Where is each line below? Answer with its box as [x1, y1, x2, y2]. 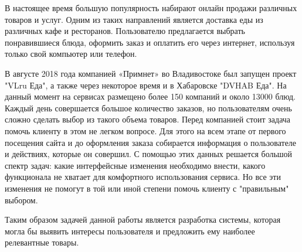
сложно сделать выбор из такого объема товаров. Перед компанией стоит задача [5, 113, 291, 125]
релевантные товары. [5, 236, 79, 248]
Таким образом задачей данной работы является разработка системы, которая [5, 213, 281, 226]
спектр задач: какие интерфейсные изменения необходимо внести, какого [5, 159, 266, 171]
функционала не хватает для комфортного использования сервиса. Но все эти [5, 171, 281, 183]
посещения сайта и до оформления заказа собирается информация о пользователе [5, 136, 297, 148]
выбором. [5, 193, 38, 206]
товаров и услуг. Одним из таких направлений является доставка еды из [5, 13, 263, 25]
